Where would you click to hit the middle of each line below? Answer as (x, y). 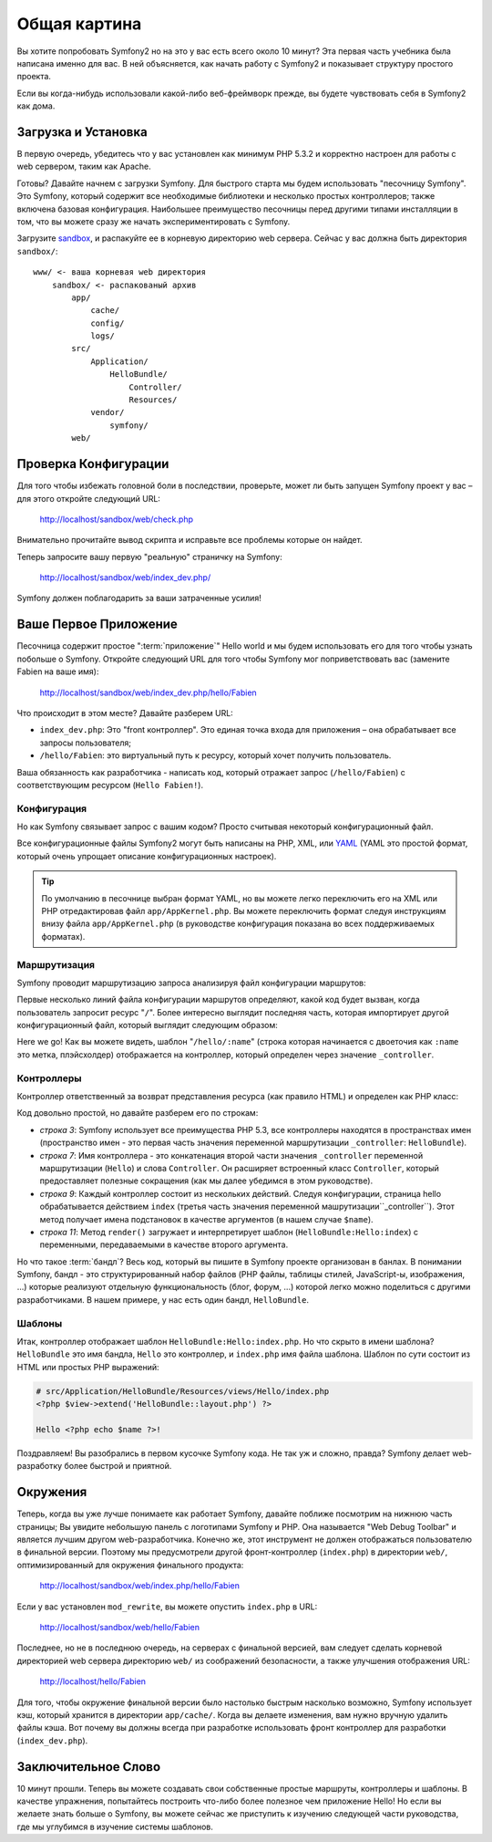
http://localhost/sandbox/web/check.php (116, 519)
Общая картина (79, 24)
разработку (40, 1466)
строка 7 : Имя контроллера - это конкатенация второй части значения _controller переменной (231, 1155)
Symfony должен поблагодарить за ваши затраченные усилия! (139, 598)
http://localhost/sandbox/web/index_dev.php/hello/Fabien (148, 692)
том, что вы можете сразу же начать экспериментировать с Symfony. (154, 221)
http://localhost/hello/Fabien (92, 1681)
